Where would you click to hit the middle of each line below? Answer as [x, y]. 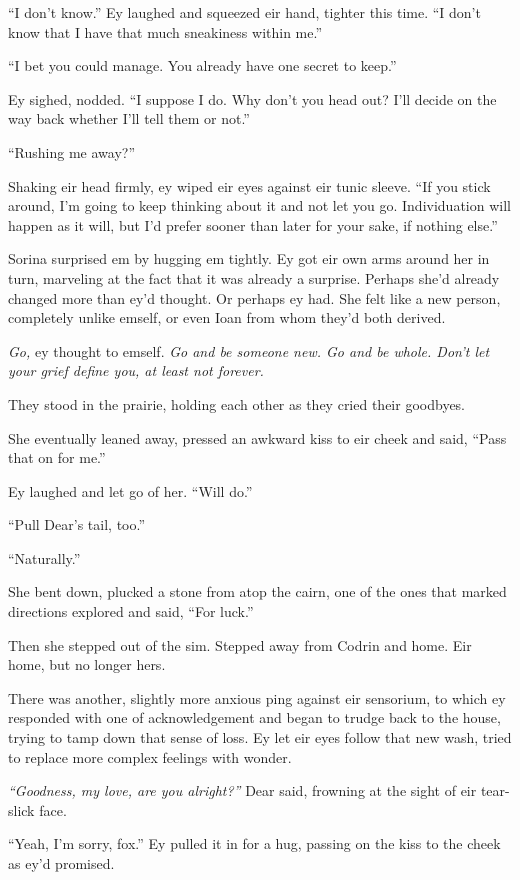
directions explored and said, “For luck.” [131, 611]
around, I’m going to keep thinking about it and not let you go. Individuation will [259, 205]
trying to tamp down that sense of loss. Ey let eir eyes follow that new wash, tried [260, 737]
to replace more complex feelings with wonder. [150, 756]
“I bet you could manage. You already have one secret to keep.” [202, 65]
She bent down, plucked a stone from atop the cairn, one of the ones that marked [257, 591]
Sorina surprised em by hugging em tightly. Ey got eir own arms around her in [249, 258]
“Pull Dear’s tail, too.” [77, 524]
